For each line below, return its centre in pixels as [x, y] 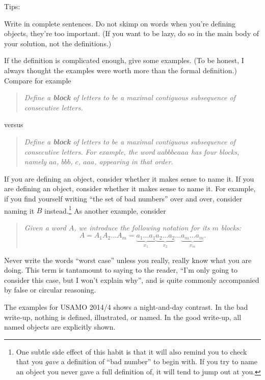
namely [35, 162]
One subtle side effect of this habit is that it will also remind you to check [131, 351]
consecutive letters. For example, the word [89, 151]
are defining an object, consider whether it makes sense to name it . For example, [130, 188]
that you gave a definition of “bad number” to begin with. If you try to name [137, 361]
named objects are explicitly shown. [60, 327]
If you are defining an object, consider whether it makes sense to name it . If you [129, 178]
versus [14, 124]
